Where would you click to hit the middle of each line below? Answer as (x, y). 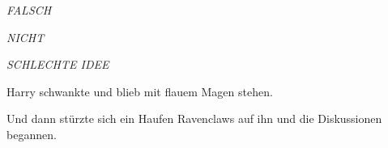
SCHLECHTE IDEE (58, 64)
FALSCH (29, 10)
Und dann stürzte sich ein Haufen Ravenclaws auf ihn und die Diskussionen (194, 118)
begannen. (32, 134)
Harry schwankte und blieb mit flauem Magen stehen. (140, 91)
